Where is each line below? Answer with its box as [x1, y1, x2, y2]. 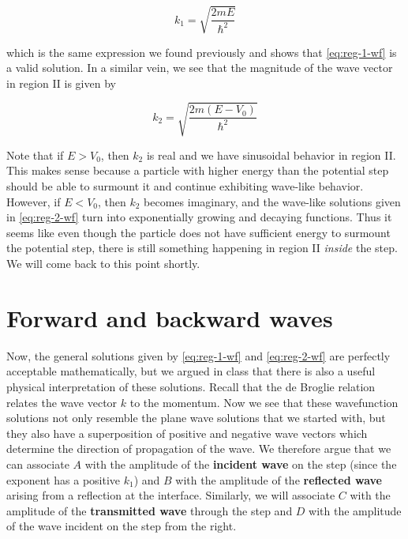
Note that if [6, 146, 64, 163]
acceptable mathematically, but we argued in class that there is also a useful [6, 363, 376, 379]
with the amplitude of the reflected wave [175, 471, 382, 488]
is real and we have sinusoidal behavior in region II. [146, 146, 396, 163]
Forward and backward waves [6, 301, 333, 334]
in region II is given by [6, 74, 116, 91]
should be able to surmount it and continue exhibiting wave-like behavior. [6, 178, 364, 194]
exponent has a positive [6, 471, 121, 488]
